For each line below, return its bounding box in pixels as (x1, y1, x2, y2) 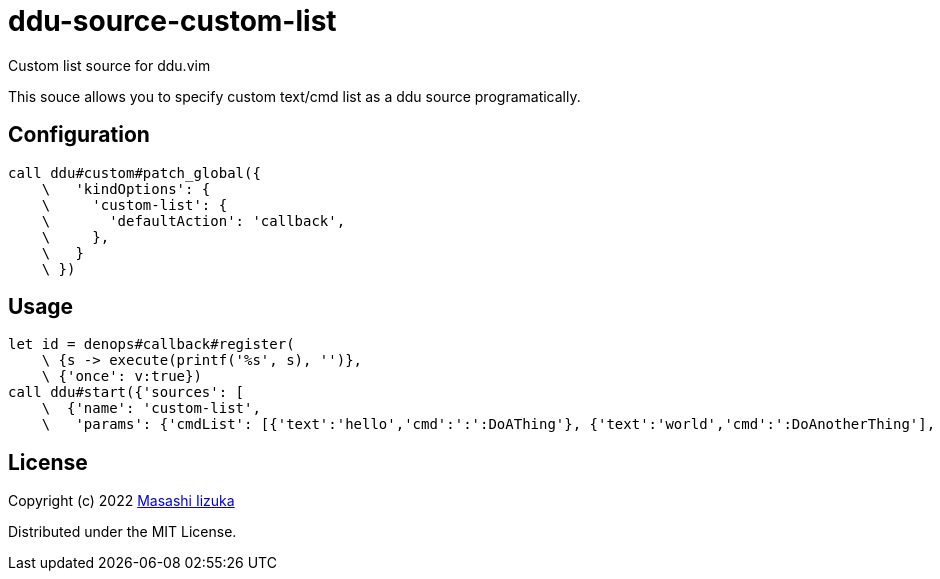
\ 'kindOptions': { (41, 180, 211, 197)
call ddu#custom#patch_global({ (8, 164, 261, 181)
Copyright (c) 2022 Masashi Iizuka (8, 492, 235, 510)
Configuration (8, 122, 150, 148)
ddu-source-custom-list (8, 4, 337, 38)
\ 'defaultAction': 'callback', (41, 212, 346, 229)
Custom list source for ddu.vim (8, 56, 211, 74)
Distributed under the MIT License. (8, 523, 237, 541)
